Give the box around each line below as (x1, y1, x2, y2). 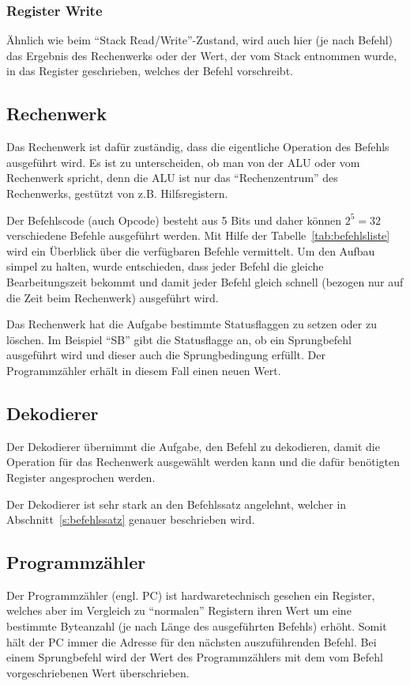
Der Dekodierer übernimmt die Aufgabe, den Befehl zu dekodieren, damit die (6, 438, 380, 454)
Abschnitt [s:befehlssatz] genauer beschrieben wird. (6, 511, 255, 528)
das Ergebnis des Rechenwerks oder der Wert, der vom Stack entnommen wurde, (6, 47, 397, 63)
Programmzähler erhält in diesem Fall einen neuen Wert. (6, 362, 281, 378)
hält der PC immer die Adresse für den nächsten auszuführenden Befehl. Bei (6, 633, 377, 650)
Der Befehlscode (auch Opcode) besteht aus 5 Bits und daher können (6, 211, 342, 228)
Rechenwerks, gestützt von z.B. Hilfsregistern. (6, 184, 228, 201)
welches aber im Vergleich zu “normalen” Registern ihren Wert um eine (6, 602, 352, 619)
